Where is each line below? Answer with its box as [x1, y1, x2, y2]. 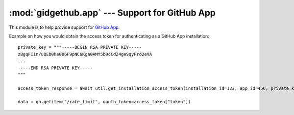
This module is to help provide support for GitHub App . [9, 24, 120, 30]
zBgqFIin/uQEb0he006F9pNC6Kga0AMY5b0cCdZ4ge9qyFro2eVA [18, 51, 152, 57]
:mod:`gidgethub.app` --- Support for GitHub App [9, 7, 216, 18]
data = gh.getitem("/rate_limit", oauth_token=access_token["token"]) [18, 99, 191, 105]
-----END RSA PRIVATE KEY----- [18, 65, 93, 71]
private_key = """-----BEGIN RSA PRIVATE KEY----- [18, 44, 142, 50]
